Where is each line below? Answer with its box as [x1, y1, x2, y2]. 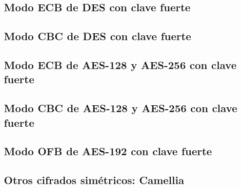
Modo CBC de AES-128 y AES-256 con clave [4, 100, 238, 116]
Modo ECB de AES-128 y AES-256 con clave [4, 57, 237, 72]
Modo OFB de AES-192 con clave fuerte [4, 143, 212, 159]
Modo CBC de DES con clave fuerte [4, 28, 191, 44]
